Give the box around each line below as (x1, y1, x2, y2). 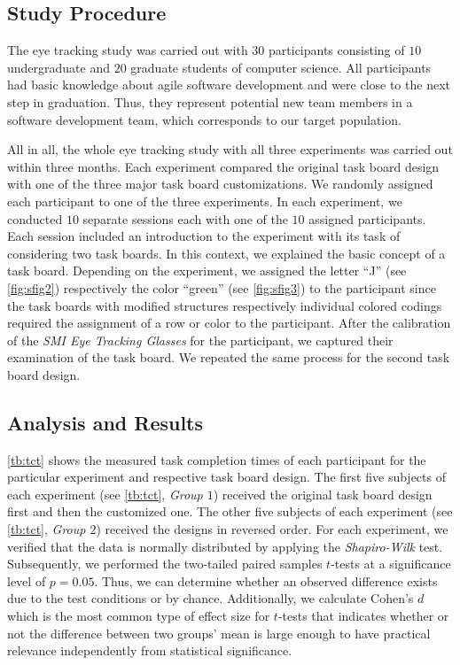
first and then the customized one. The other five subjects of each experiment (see (7, 502, 453, 521)
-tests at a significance (331, 554, 451, 573)
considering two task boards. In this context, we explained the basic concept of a (7, 244, 446, 262)
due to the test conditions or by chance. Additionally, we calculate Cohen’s (7, 589, 414, 607)
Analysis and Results (7, 408, 204, 436)
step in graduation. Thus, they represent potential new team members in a (7, 92, 413, 111)
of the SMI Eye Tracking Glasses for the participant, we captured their (7, 330, 394, 349)
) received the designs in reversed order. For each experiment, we (96, 520, 448, 538)
